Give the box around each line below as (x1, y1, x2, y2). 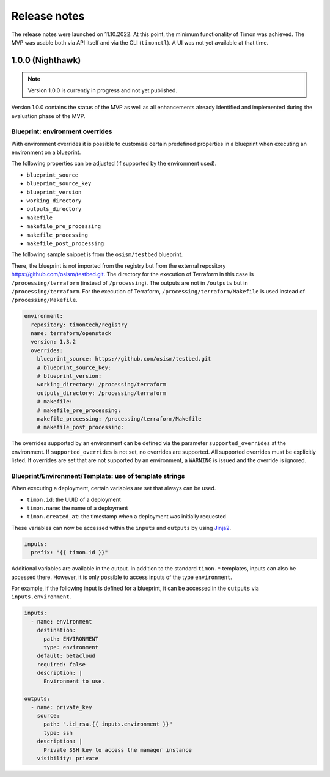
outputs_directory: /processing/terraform (37, 389, 166, 397)
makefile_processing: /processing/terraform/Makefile (37, 415, 202, 422)
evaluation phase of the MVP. (11, 112, 86, 119)
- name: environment (31, 618, 92, 625)
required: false (37, 661, 86, 668)
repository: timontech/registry (31, 321, 128, 328)
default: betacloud (37, 652, 96, 660)
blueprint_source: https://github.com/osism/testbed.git (37, 355, 211, 363)
